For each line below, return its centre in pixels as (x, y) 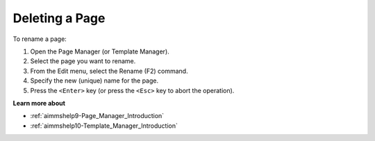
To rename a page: (40, 39)
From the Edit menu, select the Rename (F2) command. (109, 71)
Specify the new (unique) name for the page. (94, 81)
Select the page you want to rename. (83, 61)
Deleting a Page (59, 18)
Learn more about (39, 103)
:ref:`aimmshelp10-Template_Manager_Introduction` (104, 126)
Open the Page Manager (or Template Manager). (100, 51)
